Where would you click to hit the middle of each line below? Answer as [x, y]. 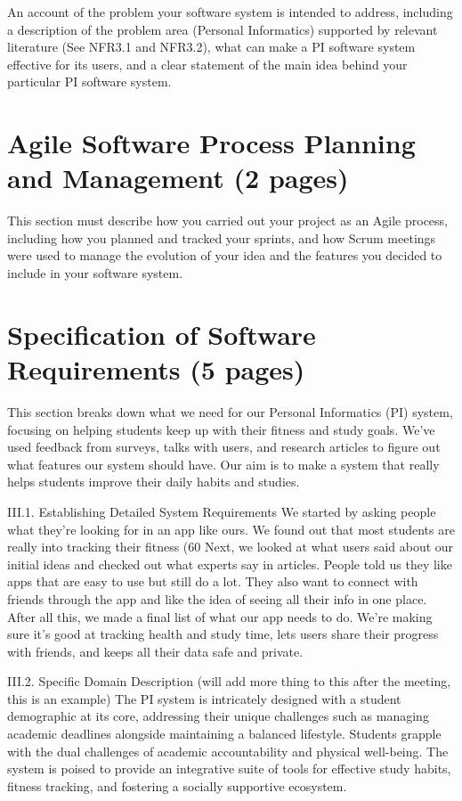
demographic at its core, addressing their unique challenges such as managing [218, 716]
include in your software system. [95, 273]
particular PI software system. [89, 82]
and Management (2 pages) [178, 178]
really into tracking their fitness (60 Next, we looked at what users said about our [231, 547]
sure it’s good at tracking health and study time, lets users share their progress [223, 634]
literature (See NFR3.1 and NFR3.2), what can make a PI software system [211, 47]
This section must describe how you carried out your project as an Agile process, [228, 221]
